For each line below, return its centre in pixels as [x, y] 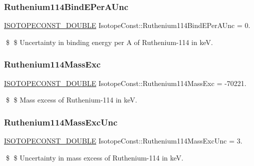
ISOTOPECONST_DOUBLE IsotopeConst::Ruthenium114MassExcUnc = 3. [123, 141]
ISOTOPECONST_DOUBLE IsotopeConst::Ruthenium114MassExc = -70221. [125, 83]
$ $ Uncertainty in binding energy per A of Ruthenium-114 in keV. [109, 42]
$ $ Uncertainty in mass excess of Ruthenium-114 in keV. [94, 157]
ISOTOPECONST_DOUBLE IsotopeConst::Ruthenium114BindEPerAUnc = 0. [127, 25]
